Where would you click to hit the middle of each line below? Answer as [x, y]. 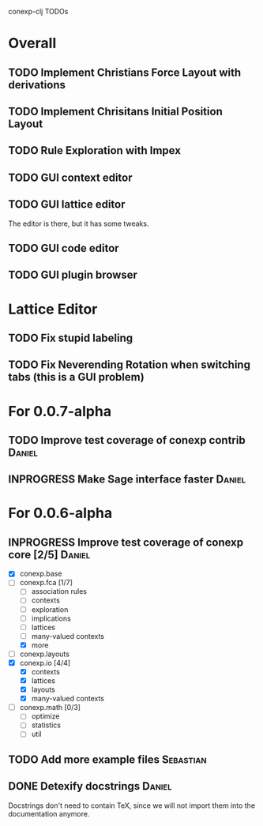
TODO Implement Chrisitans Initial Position [115, 111]
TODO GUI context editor [70, 177]
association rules [59, 591]
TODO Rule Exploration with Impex [95, 150]
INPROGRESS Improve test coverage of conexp [126, 542]
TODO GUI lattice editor [67, 205]
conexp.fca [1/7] [46, 583]
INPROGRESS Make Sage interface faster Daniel [127, 480]
